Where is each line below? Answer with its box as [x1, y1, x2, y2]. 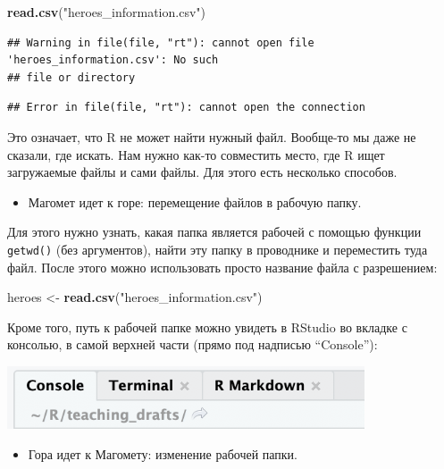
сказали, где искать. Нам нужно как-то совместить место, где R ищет [7, 145, 385, 163]
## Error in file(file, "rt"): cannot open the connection [7, 101, 365, 114]
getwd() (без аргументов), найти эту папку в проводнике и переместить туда [7, 239, 428, 258]
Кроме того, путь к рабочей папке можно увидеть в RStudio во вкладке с [7, 317, 407, 336]
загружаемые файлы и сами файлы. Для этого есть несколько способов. [7, 163, 398, 181]
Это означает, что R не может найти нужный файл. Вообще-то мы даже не [7, 127, 416, 146]
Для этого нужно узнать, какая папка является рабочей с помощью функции [7, 222, 422, 241]
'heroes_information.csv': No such [7, 54, 219, 67]
